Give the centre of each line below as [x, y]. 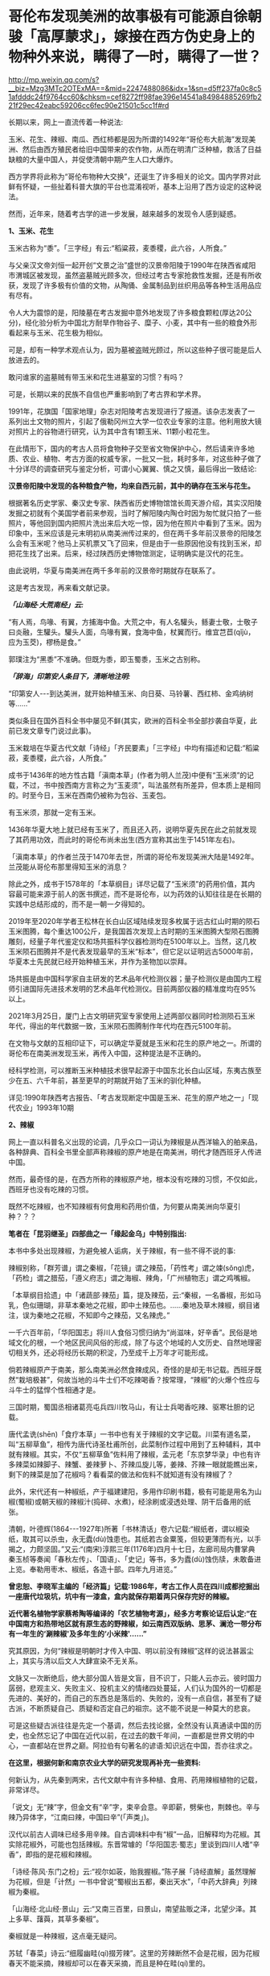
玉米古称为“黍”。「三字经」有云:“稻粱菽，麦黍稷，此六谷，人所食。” [118, 248]
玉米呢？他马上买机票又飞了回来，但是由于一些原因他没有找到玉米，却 [145, 543]
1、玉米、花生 [31, 231]
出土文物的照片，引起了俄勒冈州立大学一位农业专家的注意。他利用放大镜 [142, 421]
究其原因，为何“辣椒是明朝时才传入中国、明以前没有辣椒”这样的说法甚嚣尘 [131, 1650]
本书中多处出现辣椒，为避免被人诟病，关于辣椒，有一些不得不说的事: [122, 1250]
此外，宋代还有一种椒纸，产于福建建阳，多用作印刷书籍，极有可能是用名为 [131, 1491]
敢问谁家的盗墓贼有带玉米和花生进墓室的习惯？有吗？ [96, 376]
